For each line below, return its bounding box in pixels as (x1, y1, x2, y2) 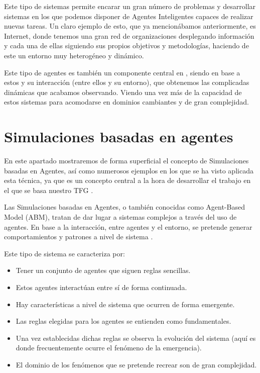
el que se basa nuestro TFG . (4, 184, 93, 195)
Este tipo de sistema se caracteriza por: (4, 248, 125, 258)
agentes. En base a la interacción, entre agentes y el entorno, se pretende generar (4, 221, 252, 232)
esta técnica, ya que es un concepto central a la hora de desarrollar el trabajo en (4, 175, 251, 185)
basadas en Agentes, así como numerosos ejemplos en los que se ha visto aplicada (4, 165, 253, 175)
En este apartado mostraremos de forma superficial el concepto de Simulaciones (4, 155, 249, 166)
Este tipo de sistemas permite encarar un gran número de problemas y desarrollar (4, 1, 256, 11)
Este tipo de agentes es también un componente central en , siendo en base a (4, 67, 240, 77)
